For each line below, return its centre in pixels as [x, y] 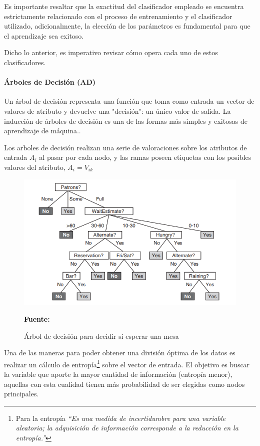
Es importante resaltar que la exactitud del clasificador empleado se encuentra [124, 6]
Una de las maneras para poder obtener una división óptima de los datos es [120, 353]
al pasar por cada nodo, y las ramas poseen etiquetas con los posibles [145, 157]
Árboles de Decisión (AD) [50, 82]
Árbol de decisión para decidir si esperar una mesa [101, 336]
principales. [21, 394]
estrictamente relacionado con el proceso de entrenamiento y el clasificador [118, 16]
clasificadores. [25, 62]
